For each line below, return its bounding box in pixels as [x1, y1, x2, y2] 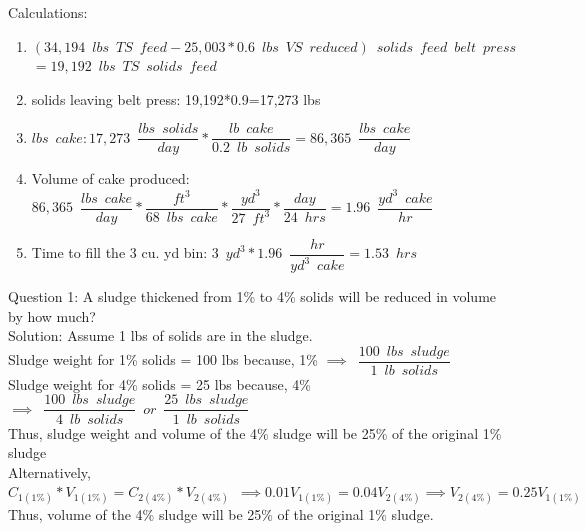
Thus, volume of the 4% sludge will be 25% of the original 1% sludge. [8, 504, 434, 525]
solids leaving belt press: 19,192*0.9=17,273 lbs [31, 88, 321, 109]
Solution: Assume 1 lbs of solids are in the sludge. [8, 325, 313, 346]
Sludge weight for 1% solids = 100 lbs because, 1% [8, 349, 318, 370]
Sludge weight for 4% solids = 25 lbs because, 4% [8, 373, 311, 394]
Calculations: [8, 2, 88, 22]
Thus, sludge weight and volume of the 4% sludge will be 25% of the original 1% [8, 422, 502, 443]
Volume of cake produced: [31, 168, 190, 189]
